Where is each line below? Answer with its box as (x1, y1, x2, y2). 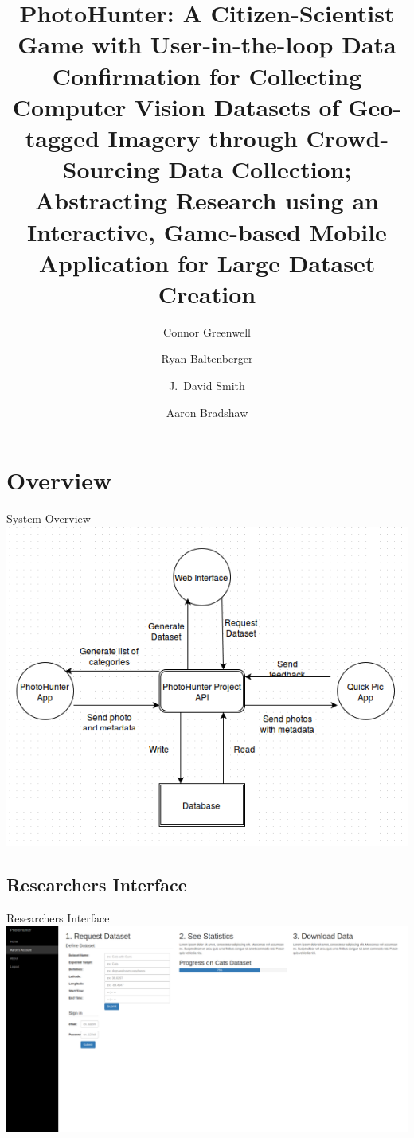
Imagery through (107, 121, 298, 154)
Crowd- (306, 121, 389, 154)
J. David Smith (169, 377, 245, 393)
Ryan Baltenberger (161, 350, 253, 367)
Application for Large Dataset (38, 246, 376, 279)
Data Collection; (168, 153, 352, 185)
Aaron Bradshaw (166, 403, 248, 420)
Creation (158, 277, 256, 310)
